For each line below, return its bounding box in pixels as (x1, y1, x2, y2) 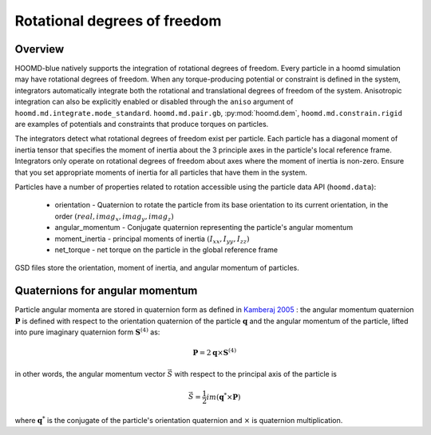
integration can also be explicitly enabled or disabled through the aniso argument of (14, 97, 294, 107)
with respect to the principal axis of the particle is (174, 369, 337, 378)
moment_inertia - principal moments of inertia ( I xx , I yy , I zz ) (54, 234, 251, 245)
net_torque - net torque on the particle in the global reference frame (54, 244, 279, 255)
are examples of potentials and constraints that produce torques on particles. (14, 120, 269, 129)
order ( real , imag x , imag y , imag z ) (54, 212, 175, 223)
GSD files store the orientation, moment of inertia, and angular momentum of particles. (14, 263, 299, 273)
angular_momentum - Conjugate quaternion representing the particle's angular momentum (54, 223, 354, 232)
